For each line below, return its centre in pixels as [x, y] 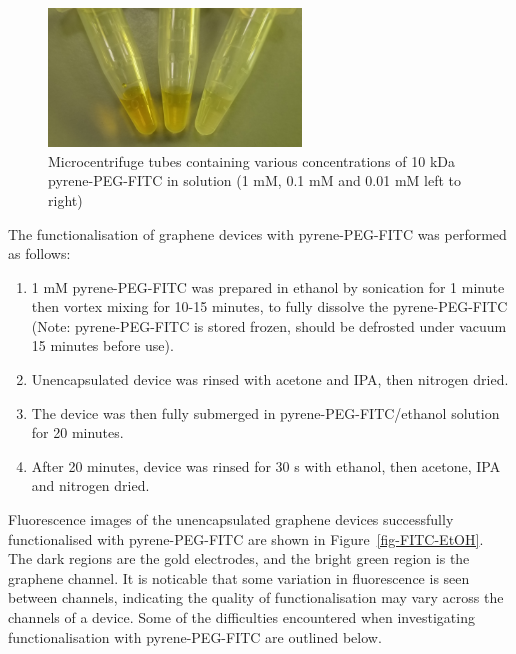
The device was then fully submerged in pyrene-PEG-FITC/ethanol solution [265, 412]
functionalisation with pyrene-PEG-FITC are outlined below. [195, 636]
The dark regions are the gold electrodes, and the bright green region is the [239, 558]
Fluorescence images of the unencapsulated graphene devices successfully [231, 519]
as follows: [39, 253]
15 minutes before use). [102, 345]
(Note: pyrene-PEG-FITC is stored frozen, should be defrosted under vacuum [269, 325]
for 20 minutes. [77, 432]
